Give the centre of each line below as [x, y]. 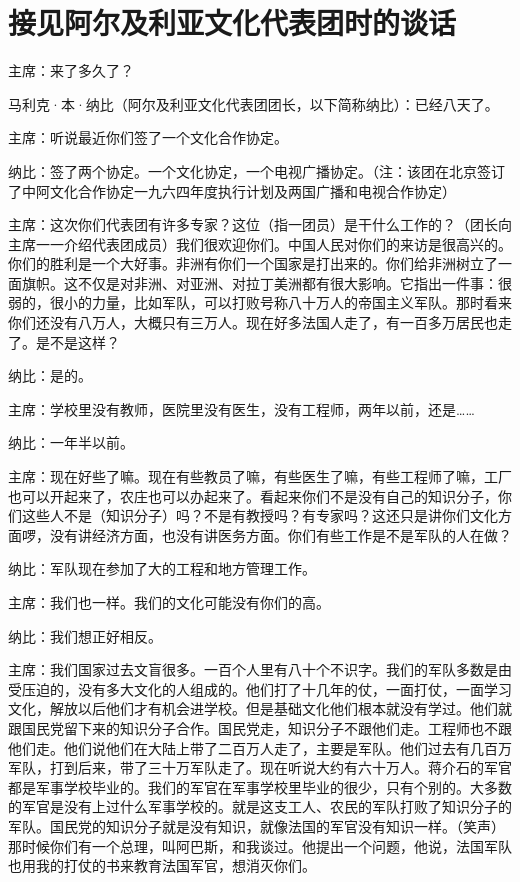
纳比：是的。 [50, 375]
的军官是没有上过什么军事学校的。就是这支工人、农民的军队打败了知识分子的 [260, 806]
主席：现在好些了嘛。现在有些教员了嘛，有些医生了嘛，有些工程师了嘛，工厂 [260, 476]
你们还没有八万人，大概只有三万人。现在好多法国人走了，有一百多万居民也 [253, 322]
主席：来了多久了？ [71, 70]
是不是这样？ [77, 341]
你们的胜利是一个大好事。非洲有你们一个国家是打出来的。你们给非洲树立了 [253, 263]
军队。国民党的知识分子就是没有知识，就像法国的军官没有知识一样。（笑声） [256, 825]
